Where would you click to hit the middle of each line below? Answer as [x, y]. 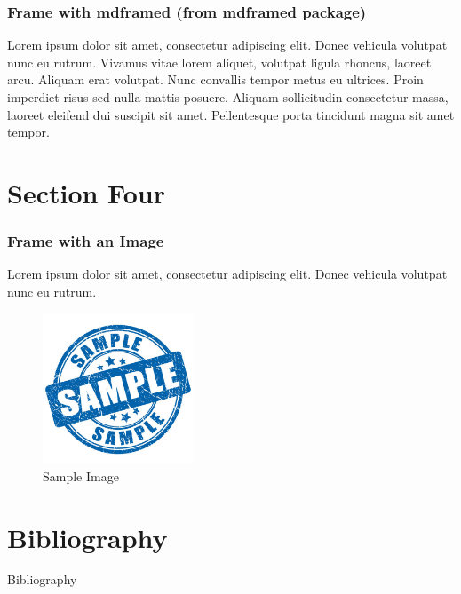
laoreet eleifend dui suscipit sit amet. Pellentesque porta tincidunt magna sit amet [231, 114]
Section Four [86, 192]
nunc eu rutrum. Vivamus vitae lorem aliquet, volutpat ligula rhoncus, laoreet [219, 62]
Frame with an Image [86, 241]
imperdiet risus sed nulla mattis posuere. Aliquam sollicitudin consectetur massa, [228, 97]
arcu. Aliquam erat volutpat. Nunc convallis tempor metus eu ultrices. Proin [215, 79]
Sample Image [81, 475]
